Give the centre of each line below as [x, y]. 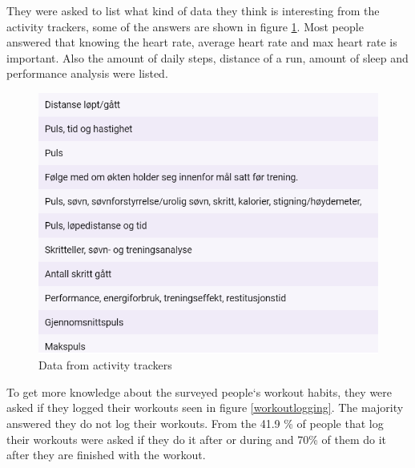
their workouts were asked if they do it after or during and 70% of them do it [197, 439]
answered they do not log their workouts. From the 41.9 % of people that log [195, 424]
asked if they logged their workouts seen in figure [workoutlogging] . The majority [205, 407]
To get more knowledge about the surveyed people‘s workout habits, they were [199, 391]
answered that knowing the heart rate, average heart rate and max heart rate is [202, 42]
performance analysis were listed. [87, 73]
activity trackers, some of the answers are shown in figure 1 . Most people [185, 26]
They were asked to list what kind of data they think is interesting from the [193, 10]
